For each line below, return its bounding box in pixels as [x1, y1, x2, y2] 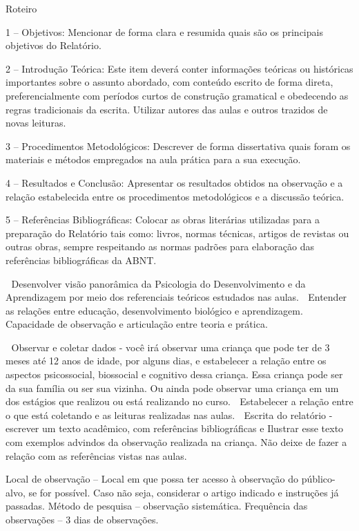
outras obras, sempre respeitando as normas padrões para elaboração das [6, 239, 314, 254]
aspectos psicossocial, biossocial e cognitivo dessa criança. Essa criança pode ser [6, 367, 343, 382]
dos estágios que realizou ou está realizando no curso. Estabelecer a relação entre [6, 394, 353, 409]
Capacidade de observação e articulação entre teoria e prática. [6, 317, 268, 331]
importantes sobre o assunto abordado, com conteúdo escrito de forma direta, [6, 75, 333, 89]
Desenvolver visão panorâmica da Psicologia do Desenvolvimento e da [11, 276, 306, 290]
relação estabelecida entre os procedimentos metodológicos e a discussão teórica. [6, 189, 345, 203]
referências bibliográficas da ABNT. [6, 252, 157, 267]
